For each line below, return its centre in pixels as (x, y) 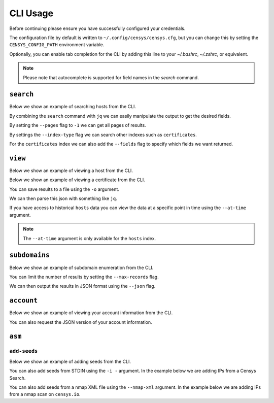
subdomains (30, 255)
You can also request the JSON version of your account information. (81, 322)
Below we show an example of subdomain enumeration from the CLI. (81, 267)
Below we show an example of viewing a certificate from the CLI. (77, 180)
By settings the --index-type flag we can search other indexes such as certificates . (103, 135)
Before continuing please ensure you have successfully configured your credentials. (97, 28)
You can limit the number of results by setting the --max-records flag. (84, 277)
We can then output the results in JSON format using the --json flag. (82, 286)
